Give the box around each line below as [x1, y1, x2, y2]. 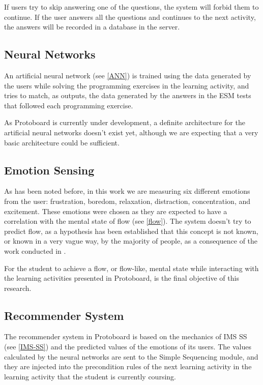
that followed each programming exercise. [4, 100, 133, 110]
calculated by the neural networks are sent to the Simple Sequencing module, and [4, 351, 258, 362]
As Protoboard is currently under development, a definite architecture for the [4, 117, 245, 128]
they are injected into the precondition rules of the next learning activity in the [4, 361, 252, 372]
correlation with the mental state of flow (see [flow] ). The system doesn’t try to [4, 216, 251, 226]
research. [4, 282, 32, 293]
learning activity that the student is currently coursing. [4, 371, 176, 381]
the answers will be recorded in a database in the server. [4, 21, 180, 32]
